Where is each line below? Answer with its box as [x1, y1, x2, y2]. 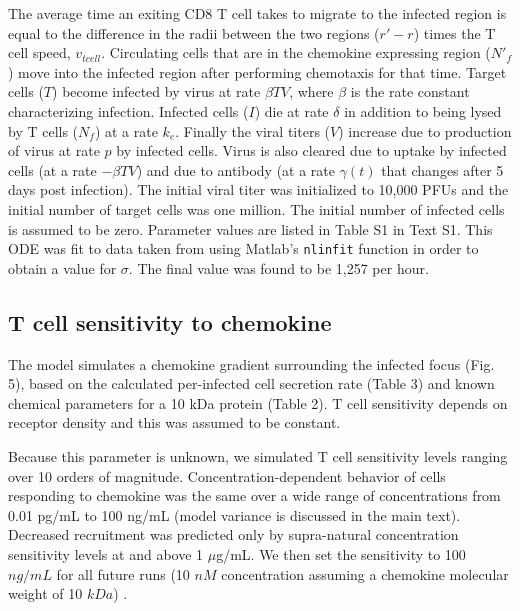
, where [289, 81, 334, 102]
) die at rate [254, 100, 329, 121]
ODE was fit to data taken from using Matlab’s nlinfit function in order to [8, 238, 479, 259]
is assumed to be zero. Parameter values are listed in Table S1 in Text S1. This [8, 218, 493, 239]
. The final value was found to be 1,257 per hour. [128, 257, 429, 278]
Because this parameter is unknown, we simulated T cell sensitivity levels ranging [8, 445, 508, 466]
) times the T [413, 22, 496, 43]
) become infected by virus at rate [52, 81, 261, 102]
